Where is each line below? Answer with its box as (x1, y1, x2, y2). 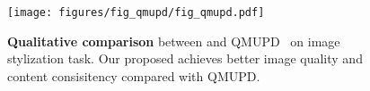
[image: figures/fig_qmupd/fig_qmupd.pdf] (7, 6, 265, 19)
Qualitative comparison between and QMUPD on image (7, 31, 340, 50)
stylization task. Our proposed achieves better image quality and (7, 49, 363, 68)
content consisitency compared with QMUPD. (7, 66, 260, 85)
